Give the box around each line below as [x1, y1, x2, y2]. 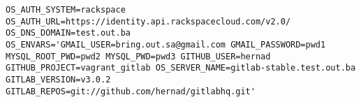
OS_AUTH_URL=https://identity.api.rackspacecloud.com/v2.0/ [6, 16, 291, 27]
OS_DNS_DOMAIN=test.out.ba [6, 28, 131, 38]
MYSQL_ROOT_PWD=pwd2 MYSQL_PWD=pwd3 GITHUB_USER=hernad [6, 51, 271, 61]
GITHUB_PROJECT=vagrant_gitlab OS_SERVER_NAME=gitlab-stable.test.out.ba [6, 63, 356, 73]
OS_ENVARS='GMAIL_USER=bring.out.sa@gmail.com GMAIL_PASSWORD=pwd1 [6, 39, 326, 50]
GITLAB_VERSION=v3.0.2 [6, 74, 111, 85]
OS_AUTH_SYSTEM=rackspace [6, 5, 126, 15]
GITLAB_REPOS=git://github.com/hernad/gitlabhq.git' [6, 86, 256, 96]
